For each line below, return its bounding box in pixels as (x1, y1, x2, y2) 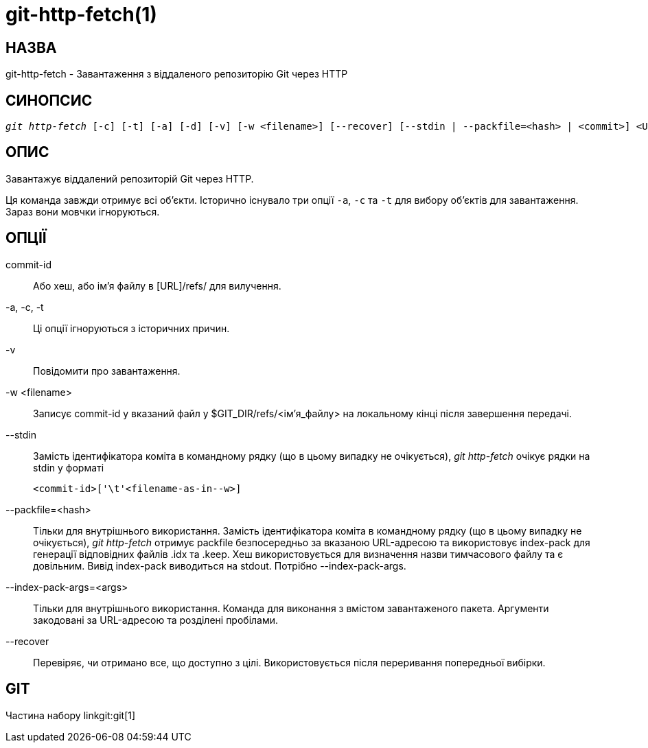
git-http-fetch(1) (5, 3, 157, 26)
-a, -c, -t (5, 301, 44, 313)
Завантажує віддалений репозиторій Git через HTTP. (5, 172, 254, 185)
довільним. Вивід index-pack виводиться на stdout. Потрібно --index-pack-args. (33, 559, 406, 572)
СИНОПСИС (5, 91, 93, 109)
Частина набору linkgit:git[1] (5, 709, 136, 721)
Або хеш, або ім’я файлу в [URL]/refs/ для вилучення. (33, 279, 281, 292)
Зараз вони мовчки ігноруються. (5, 205, 160, 218)
